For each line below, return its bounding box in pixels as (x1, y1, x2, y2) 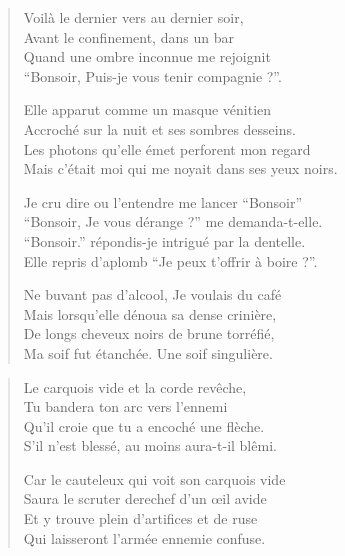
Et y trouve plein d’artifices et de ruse (23, 508, 258, 529)
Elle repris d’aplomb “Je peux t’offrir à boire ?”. (23, 250, 318, 271)
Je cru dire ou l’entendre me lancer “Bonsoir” (23, 191, 303, 212)
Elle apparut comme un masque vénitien (23, 99, 272, 120)
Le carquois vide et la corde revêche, (23, 376, 247, 397)
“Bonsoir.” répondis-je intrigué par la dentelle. (23, 230, 306, 251)
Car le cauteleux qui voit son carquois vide (23, 468, 286, 489)
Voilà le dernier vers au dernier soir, (23, 7, 244, 27)
